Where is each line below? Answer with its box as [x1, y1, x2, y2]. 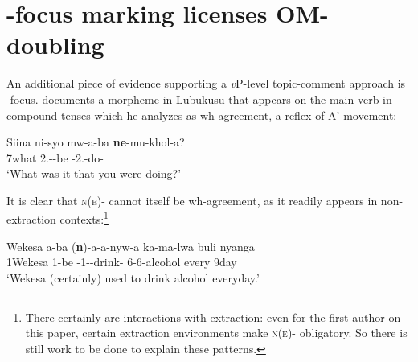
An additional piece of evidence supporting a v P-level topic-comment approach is [6, 75, 406, 92]
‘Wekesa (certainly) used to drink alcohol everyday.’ [6, 269, 260, 286]
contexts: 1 [59, 208, 109, 228]
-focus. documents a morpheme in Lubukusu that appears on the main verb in [6, 90, 392, 107]
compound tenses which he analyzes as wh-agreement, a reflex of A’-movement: [6, 106, 397, 123]
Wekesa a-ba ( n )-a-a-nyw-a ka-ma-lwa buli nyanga [6, 237, 255, 254]
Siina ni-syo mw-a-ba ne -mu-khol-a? [6, 134, 185, 150]
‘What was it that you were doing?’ [6, 165, 182, 182]
